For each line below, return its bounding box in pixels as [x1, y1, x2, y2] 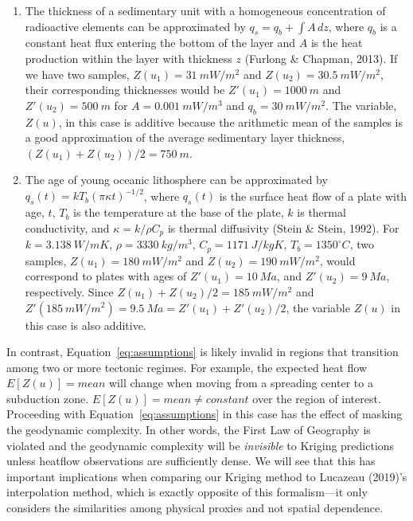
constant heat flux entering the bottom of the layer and [25, 34, 296, 51]
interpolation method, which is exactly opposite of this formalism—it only [6, 484, 368, 500]
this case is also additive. [25, 316, 146, 333]
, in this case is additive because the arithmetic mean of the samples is [58, 113, 403, 130]
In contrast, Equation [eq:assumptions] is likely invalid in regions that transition [6, 343, 399, 360]
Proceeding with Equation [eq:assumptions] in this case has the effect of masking [6, 405, 403, 422]
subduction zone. [6, 390, 89, 406]
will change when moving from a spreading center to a [109, 374, 373, 391]
